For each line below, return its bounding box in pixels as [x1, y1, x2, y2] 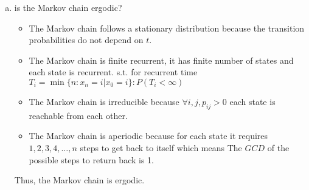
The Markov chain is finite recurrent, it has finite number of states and [29, 53, 294, 66]
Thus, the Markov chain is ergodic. [14, 174, 145, 186]
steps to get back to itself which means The [80, 141, 242, 154]
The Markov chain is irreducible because [29, 95, 179, 107]
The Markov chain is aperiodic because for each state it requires [29, 129, 268, 142]
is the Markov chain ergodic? [14, 1, 122, 13]
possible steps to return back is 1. [29, 153, 154, 166]
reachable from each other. [29, 109, 128, 121]
